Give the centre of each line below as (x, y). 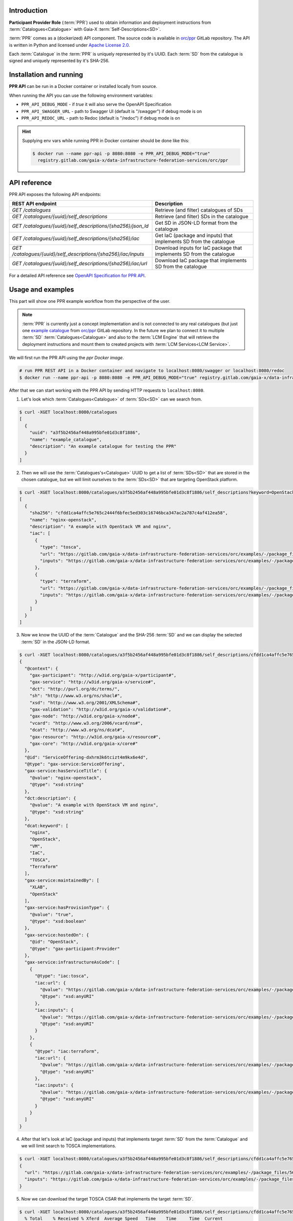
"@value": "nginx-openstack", (66, 778)
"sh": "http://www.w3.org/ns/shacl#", (76, 696)
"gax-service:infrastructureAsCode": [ (72, 962)
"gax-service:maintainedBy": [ (62, 880)
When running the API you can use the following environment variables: (81, 95)
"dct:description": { (51, 798)
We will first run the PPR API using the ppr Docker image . (66, 358)
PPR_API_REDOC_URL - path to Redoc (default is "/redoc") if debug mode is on (101, 118)
